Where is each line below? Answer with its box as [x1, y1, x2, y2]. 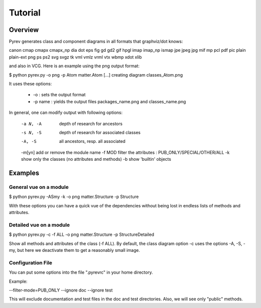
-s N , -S [21, 130, 42, 135]
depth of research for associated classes [59, 129, 141, 135]
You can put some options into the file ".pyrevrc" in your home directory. [9, 269, 153, 276]
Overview [9, 26, 39, 34]
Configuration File [9, 259, 53, 266]
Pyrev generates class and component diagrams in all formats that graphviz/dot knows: [9, 39, 183, 45]
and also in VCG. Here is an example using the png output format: [9, 63, 140, 69]
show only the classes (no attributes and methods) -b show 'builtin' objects [21, 156, 172, 162]
